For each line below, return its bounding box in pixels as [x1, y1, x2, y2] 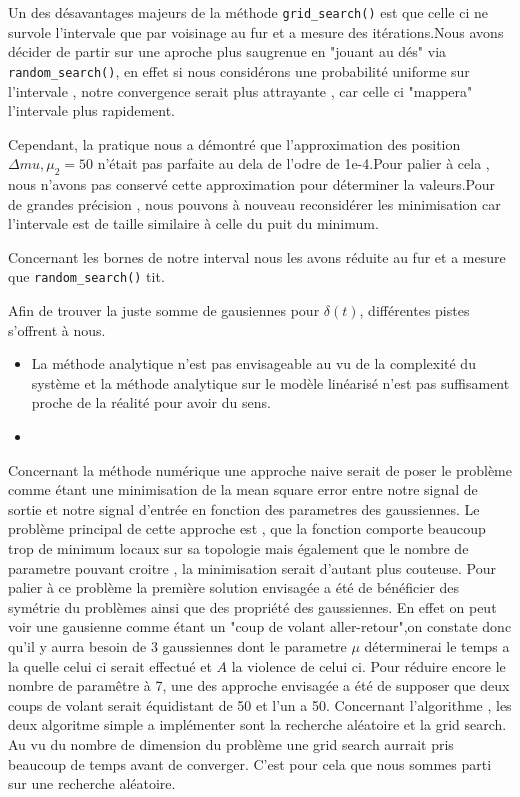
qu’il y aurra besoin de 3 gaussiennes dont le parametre [8, 636, 347, 657]
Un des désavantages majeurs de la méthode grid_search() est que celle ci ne [8, 2, 488, 22]
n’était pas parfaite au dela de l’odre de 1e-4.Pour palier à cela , [97, 153, 490, 174]
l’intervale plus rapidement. [8, 100, 176, 121]
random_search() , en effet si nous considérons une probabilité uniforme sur [8, 60, 470, 81]
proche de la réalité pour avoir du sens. [31, 392, 271, 413]
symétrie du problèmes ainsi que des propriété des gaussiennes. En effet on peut [8, 596, 497, 617]
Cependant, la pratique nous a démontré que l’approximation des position [8, 133, 461, 154]
